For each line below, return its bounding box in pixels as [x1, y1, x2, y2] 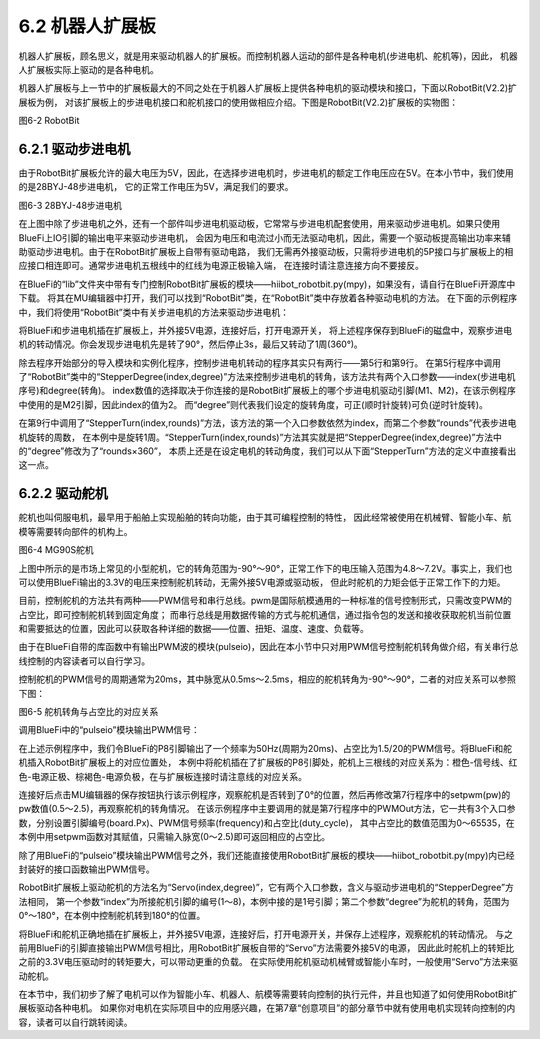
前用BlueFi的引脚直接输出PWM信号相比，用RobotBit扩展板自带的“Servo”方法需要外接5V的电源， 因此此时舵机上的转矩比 [18, 941, 515, 954]
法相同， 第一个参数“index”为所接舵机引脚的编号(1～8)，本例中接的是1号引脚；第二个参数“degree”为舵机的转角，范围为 [18, 895, 510, 907]
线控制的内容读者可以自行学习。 [18, 655, 150, 667]
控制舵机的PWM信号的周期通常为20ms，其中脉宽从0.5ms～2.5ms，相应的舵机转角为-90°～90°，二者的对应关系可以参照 [18, 673, 517, 685]
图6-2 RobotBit [18, 115, 80, 127]
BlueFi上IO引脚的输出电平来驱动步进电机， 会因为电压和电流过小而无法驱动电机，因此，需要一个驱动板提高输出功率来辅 [18, 231, 512, 244]
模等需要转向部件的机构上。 [18, 525, 133, 537]
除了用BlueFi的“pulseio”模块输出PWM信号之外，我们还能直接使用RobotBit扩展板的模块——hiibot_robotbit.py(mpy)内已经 [18, 849, 515, 861]
